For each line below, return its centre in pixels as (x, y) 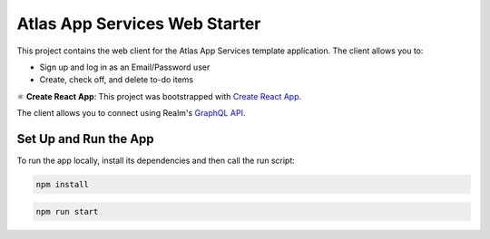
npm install (63, 184)
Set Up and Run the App (85, 139)
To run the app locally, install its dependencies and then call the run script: (156, 161)
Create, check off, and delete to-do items (117, 80)
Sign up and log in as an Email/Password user (125, 67)
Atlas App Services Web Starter (139, 24)
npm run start (67, 211)
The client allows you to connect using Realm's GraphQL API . (131, 113)
